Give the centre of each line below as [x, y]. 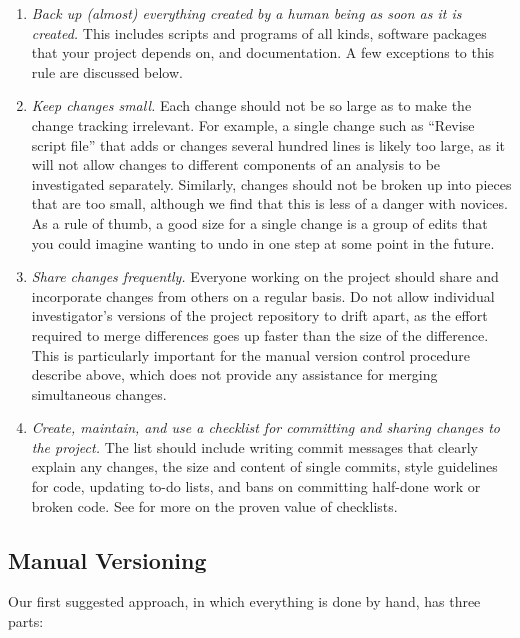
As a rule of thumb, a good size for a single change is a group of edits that [259, 222]
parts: [26, 621]
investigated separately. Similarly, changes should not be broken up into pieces [271, 183]
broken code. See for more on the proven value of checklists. [214, 505]
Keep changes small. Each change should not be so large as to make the [251, 105]
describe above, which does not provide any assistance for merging [234, 374]
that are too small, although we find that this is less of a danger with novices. [269, 203]
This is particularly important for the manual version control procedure [250, 354]
